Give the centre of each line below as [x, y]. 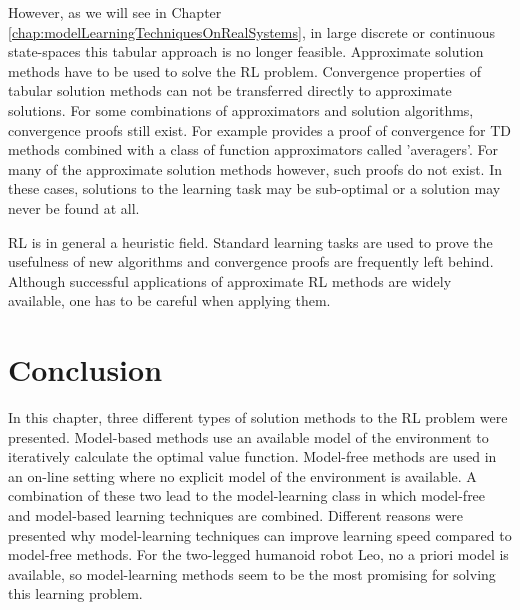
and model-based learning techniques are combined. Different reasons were [235, 515]
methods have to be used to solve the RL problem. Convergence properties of [244, 70]
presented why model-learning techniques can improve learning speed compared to [260, 534]
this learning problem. [75, 593]
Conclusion [85, 369]
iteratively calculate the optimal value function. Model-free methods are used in [252, 456]
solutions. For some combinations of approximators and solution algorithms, [241, 109]
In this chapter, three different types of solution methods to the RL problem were [258, 417]
